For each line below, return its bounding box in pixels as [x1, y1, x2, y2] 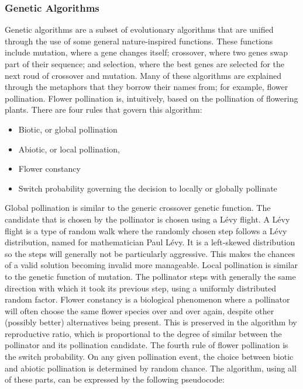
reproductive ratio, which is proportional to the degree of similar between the [5, 327, 282, 339]
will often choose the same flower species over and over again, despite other [5, 304, 274, 317]
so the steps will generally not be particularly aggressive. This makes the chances [5, 247, 295, 259]
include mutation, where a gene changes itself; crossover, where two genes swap [5, 46, 288, 58]
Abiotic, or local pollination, [18, 143, 120, 155]
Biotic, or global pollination [18, 123, 118, 135]
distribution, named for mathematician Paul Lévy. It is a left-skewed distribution [5, 236, 295, 248]
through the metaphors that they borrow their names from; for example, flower [5, 81, 288, 93]
